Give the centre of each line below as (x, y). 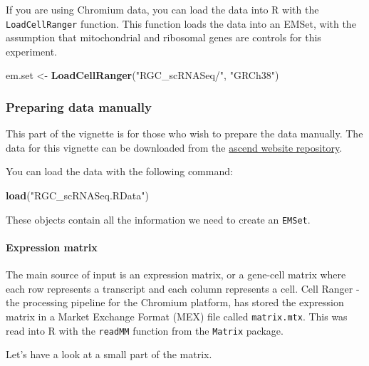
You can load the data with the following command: (119, 171)
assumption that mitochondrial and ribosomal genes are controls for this (163, 37)
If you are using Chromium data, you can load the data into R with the (162, 9)
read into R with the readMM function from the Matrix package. (145, 330)
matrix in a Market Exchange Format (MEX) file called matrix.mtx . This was (177, 316)
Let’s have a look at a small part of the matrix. (109, 354)
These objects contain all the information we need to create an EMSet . (158, 219)
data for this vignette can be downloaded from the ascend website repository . (174, 147)
